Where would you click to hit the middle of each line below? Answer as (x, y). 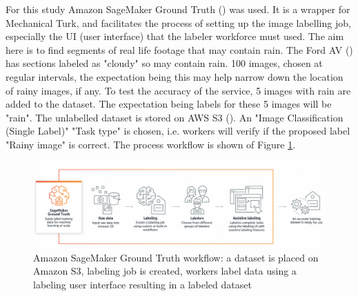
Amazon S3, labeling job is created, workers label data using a (165, 271)
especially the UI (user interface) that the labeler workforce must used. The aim (175, 36)
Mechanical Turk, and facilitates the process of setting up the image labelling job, (178, 22)
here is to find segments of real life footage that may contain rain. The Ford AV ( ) (179, 49)
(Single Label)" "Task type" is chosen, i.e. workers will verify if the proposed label (178, 131)
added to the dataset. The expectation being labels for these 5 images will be (169, 104)
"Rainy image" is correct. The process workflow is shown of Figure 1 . (151, 144)
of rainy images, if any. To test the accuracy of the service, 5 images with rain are (178, 90)
